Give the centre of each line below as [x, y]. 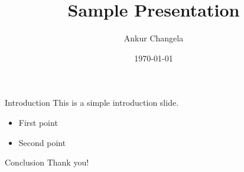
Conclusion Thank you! [47, 162]
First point [38, 122]
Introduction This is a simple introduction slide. [92, 103]
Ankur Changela [154, 38]
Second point [42, 142]
